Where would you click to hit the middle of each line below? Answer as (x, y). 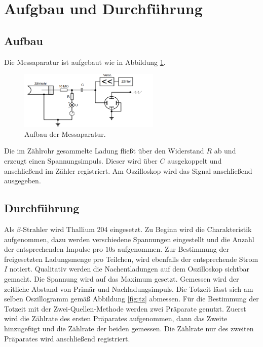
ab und (225, 151)
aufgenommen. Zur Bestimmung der (173, 249)
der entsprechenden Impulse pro (54, 249)
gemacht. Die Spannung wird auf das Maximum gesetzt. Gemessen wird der (122, 278)
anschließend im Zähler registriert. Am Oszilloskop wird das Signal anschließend (128, 170)
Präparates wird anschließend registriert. (67, 338)
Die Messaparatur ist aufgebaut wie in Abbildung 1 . (85, 62)
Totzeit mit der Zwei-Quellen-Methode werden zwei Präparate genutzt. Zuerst (125, 308)
